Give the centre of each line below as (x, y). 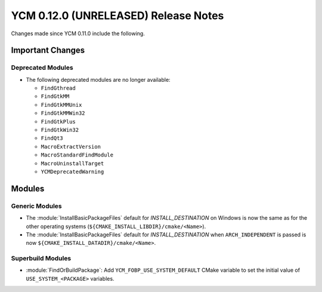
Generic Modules (36, 206)
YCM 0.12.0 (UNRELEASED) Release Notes (117, 16)
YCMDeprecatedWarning (72, 172)
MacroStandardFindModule (77, 155)
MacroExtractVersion (71, 147)
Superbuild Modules (41, 259)
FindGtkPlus (58, 122)
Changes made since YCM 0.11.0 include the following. (78, 33)
